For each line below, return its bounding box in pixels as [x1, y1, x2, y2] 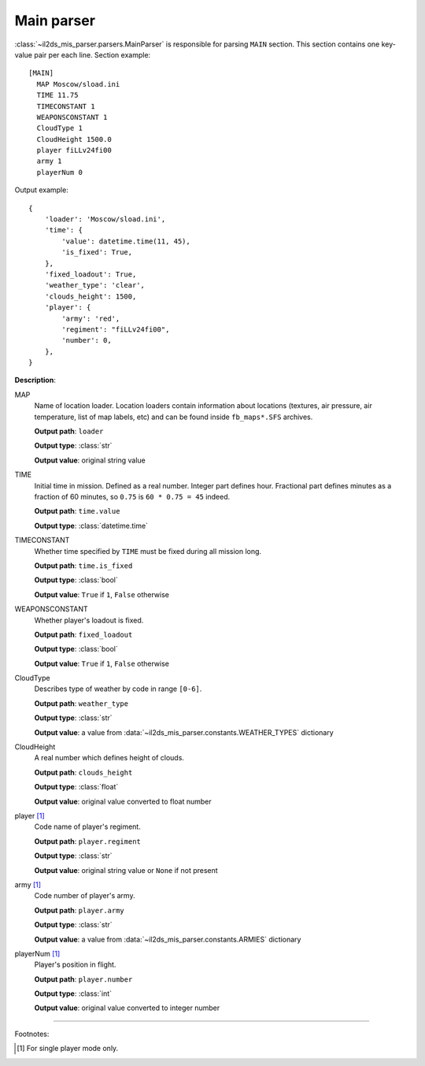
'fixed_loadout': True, [44, 269, 137, 279]
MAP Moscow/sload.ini [36, 80, 120, 88]
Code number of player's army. [34, 891, 135, 901]
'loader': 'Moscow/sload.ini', [44, 215, 166, 224]
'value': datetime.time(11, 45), [61, 236, 190, 246]
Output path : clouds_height [34, 767, 133, 777]
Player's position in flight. [34, 960, 116, 969]
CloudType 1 [36, 124, 83, 133]
